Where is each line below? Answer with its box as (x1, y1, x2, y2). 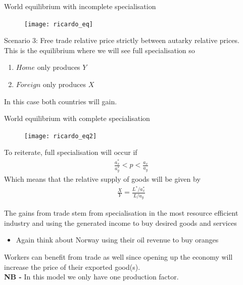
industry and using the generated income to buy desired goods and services (4, 217, 237, 228)
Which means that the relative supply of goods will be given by (4, 173, 201, 184)
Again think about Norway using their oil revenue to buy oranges (16, 234, 219, 245)
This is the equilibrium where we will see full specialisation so (4, 45, 195, 55)
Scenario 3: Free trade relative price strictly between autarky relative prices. (4, 35, 239, 46)
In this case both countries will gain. (4, 96, 117, 106)
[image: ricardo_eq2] (24, 132, 97, 140)
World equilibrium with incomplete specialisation (4, 1, 156, 11)
